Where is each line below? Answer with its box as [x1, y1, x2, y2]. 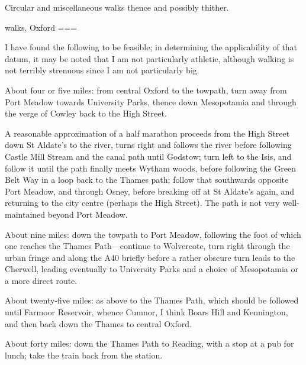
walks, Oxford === [5, 21, 78, 33]
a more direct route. [5, 274, 78, 286]
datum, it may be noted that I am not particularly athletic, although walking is [5, 52, 294, 64]
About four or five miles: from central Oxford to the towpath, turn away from [5, 83, 287, 96]
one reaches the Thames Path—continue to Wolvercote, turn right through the [5, 240, 290, 252]
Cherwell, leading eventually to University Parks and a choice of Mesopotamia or [5, 263, 299, 275]
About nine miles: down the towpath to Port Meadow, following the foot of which [5, 228, 301, 240]
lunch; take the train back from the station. [5, 348, 163, 361]
